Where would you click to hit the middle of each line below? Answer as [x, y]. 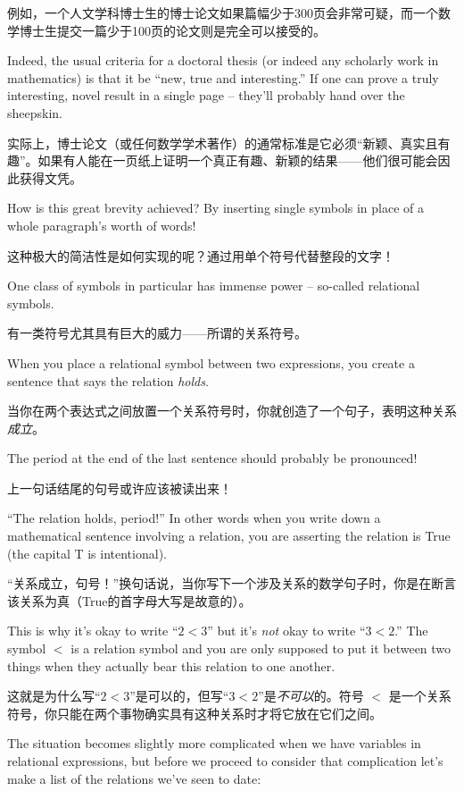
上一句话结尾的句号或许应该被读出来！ [120, 488]
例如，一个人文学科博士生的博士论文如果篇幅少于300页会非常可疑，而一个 [223, 13]
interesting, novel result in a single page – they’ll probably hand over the [206, 95]
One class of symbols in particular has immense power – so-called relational [214, 286]
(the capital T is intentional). [87, 553]
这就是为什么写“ [54, 696]
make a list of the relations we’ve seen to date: [134, 778]
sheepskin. [35, 112]
